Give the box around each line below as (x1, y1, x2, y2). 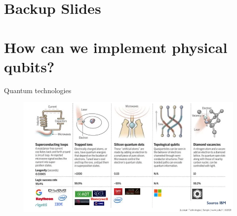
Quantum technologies (4, 85, 72, 95)
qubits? (4, 56, 55, 76)
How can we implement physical (4, 37, 228, 57)
